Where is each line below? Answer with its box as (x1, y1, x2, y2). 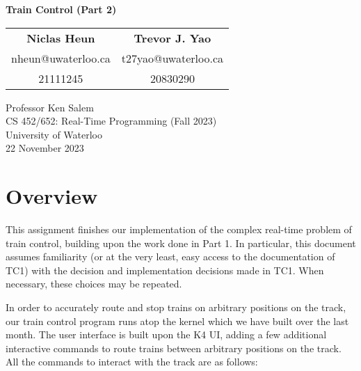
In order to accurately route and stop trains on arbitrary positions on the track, (6, 300, 346, 315)
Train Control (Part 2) (6, 2, 117, 16)
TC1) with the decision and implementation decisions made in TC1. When (6, 262, 324, 277)
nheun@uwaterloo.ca (11, 49, 111, 66)
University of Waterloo (6, 127, 103, 141)
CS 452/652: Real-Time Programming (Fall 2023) (6, 113, 217, 128)
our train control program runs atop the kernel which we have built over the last (6, 313, 349, 328)
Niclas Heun (26, 29, 95, 46)
